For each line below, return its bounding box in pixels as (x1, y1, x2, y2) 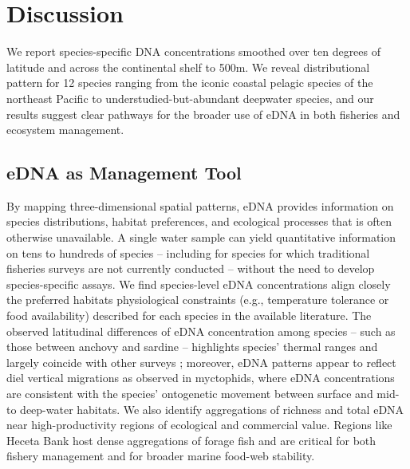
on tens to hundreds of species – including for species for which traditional (6, 244, 370, 261)
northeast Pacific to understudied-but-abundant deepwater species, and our (6, 89, 374, 106)
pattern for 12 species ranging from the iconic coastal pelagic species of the (6, 74, 373, 91)
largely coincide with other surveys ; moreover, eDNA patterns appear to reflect (6, 353, 396, 370)
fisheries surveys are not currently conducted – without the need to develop (6, 260, 375, 277)
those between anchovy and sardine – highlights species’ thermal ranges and (6, 338, 378, 355)
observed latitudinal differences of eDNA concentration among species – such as (6, 322, 396, 339)
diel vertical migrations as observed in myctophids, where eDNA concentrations (6, 369, 395, 386)
